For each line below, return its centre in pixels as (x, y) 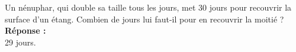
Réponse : (25, 30)
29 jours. (20, 42)
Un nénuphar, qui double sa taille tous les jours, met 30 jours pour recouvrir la (148, 7)
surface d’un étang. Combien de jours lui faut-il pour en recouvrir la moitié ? (144, 19)
